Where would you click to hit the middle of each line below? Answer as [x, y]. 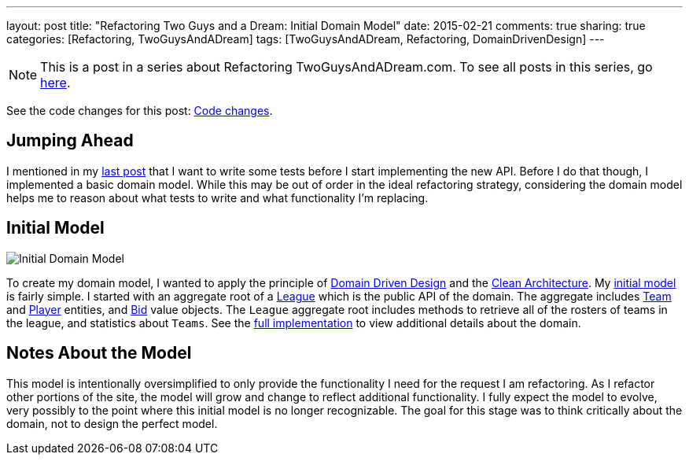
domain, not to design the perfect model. [112, 423]
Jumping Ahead [70, 141]
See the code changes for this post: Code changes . [140, 111]
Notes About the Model [99, 353]
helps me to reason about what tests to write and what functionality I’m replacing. [217, 197]
